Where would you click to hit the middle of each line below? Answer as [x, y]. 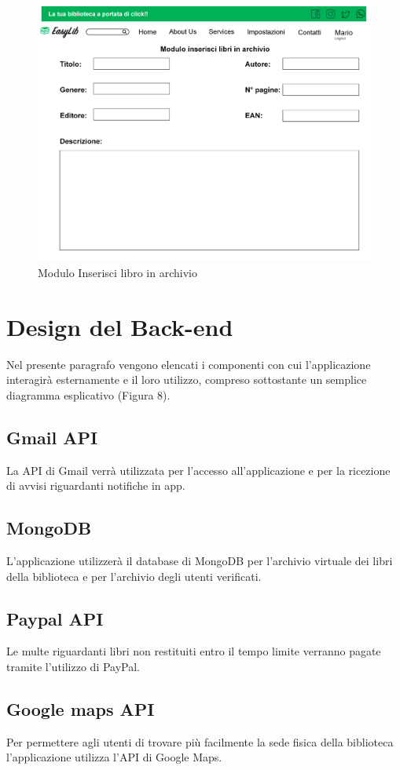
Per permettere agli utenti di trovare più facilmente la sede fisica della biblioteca [200, 741]
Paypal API [55, 618]
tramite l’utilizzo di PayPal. [73, 667]
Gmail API [52, 437]
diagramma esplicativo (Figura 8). [88, 394]
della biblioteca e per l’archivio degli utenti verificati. [134, 576]
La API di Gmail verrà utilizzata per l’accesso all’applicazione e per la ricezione [198, 470]
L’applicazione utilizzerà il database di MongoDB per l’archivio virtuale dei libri [200, 561]
